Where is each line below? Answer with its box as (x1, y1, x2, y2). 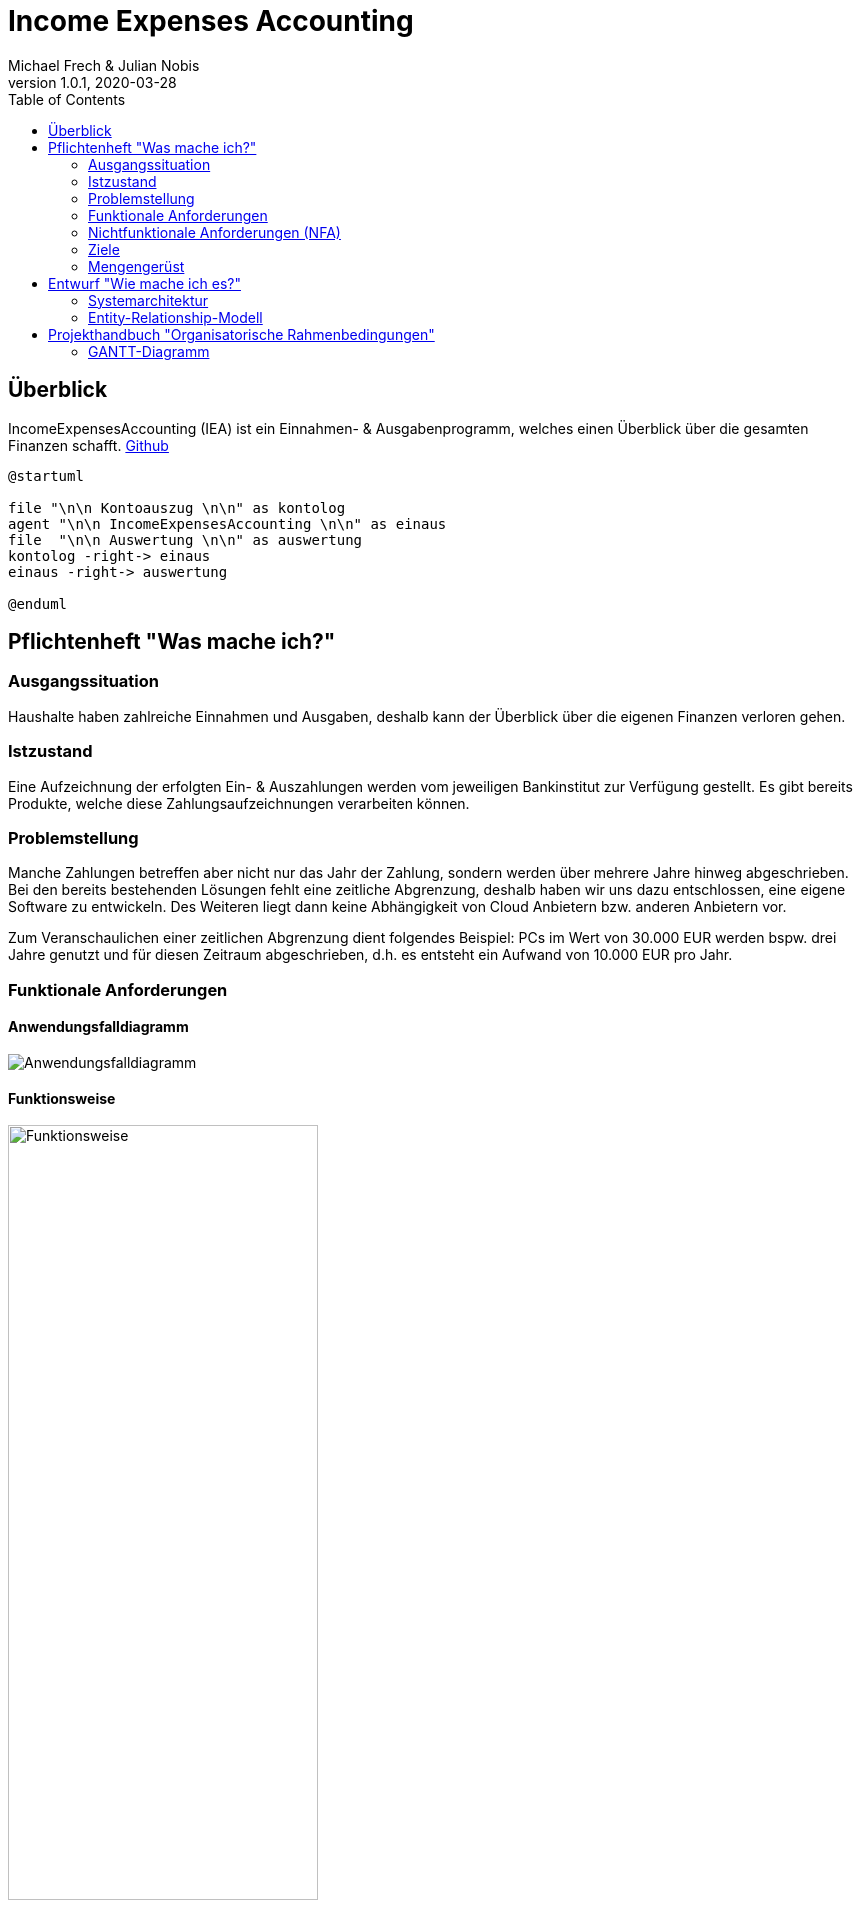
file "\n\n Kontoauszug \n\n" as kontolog (8, 499, 346, 516)
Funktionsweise (8, 1089, 116, 1107)
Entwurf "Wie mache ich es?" (48, 274, 241, 292)
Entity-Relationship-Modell (88, 308, 263, 326)
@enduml (8, 595, 68, 612)
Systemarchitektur (88, 291, 209, 309)
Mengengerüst (88, 257, 185, 275)
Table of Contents (8, 90, 126, 108)
